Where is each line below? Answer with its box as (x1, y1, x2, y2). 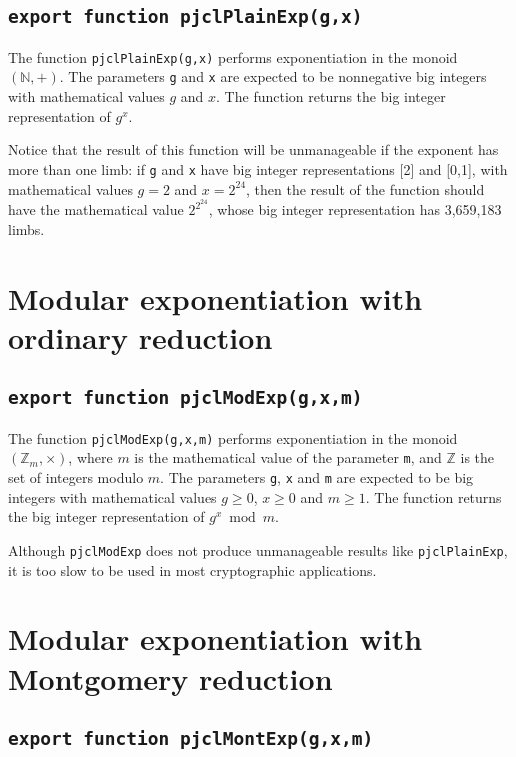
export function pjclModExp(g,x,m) (8, 387, 363, 409)
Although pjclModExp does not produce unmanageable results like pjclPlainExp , (8, 539, 508, 560)
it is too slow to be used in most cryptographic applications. (8, 559, 377, 580)
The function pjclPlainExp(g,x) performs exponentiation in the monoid (8, 46, 458, 67)
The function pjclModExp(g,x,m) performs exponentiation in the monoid (8, 427, 458, 448)
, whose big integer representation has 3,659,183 (208, 199, 502, 220)
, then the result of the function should (246, 178, 485, 199)
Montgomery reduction (8, 657, 333, 698)
